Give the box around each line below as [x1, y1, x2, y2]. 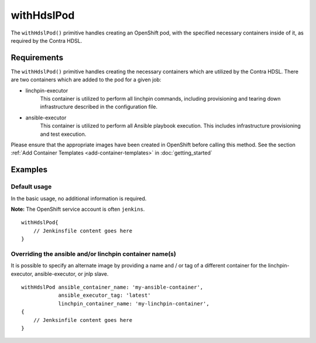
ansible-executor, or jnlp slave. [34, 270, 109, 277]
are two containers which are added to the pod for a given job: [11, 76, 162, 83]
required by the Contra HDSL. [11, 37, 83, 44]
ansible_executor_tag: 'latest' [58, 292, 152, 299]
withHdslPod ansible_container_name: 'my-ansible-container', [21, 284, 204, 290]
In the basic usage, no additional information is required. [11, 195, 147, 202]
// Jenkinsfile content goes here [33, 227, 133, 234]
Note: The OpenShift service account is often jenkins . [11, 205, 145, 212]
